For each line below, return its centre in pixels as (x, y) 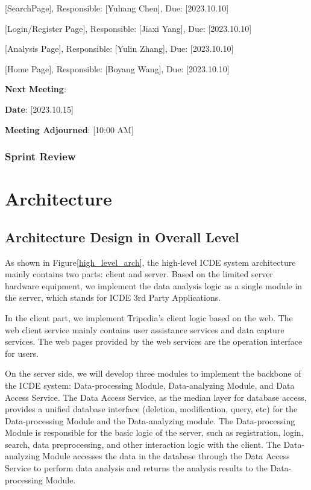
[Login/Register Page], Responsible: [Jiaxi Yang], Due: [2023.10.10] (128, 28)
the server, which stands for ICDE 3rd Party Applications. (113, 297)
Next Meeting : (36, 89)
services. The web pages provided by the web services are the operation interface (154, 341)
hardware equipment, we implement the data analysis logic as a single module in (154, 285)
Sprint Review (40, 156)
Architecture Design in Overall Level (122, 237)
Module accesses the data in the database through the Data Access (166, 456)
